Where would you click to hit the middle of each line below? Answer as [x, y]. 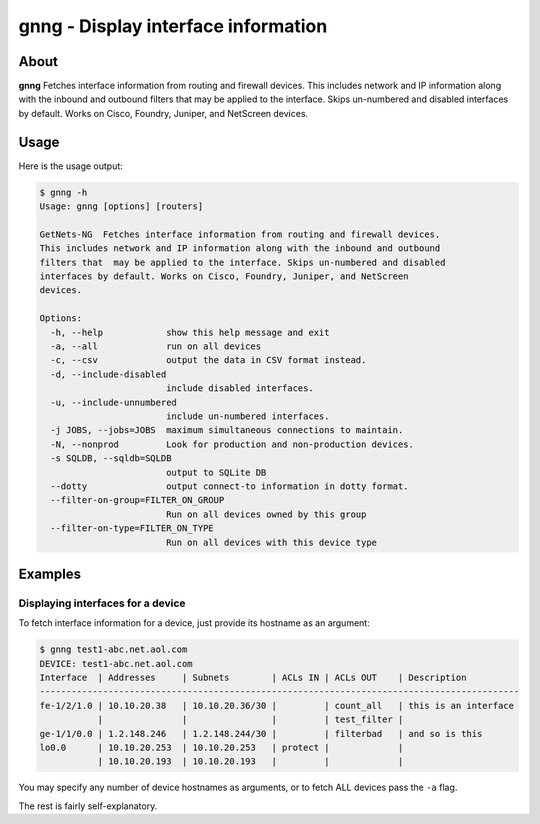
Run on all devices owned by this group [266, 514]
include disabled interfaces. [239, 388]
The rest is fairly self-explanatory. [88, 806]
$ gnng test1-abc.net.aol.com [113, 649]
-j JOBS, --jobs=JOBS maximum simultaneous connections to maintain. [227, 430]
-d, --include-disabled [108, 374]
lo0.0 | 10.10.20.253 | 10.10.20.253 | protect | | [221, 747]
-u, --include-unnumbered [113, 402]
